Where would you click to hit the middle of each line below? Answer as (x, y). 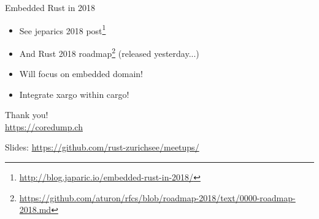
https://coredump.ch (44, 126)
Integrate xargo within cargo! (74, 94)
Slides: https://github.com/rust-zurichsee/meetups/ (102, 147)
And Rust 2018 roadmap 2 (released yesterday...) (109, 52)
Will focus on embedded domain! (81, 74)
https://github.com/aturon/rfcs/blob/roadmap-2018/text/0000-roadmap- (157, 197)
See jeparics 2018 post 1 (63, 29)
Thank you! (27, 115)
